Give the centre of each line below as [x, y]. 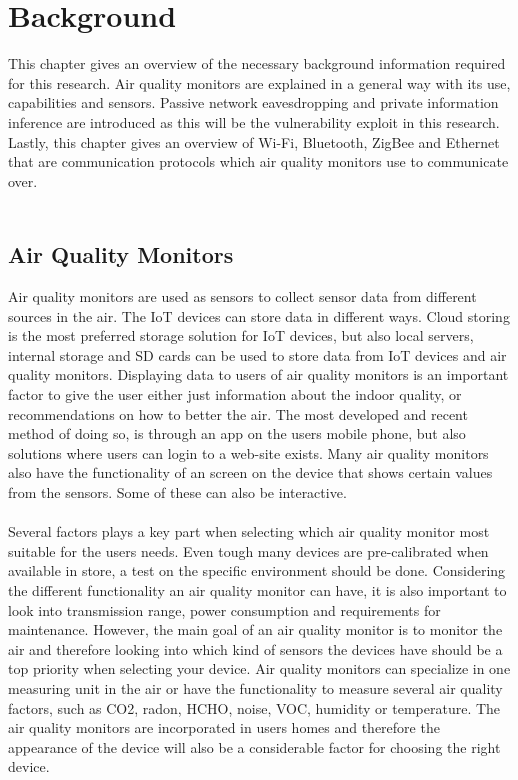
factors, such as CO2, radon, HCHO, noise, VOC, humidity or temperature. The [254, 707]
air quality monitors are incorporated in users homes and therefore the [224, 727]
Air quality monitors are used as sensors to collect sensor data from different [242, 296]
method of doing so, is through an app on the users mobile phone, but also [237, 433]
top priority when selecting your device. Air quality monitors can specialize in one [259, 668]
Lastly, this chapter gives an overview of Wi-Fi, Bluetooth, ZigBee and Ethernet [254, 141]
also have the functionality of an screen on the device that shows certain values [250, 472]
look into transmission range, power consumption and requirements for [224, 609]
